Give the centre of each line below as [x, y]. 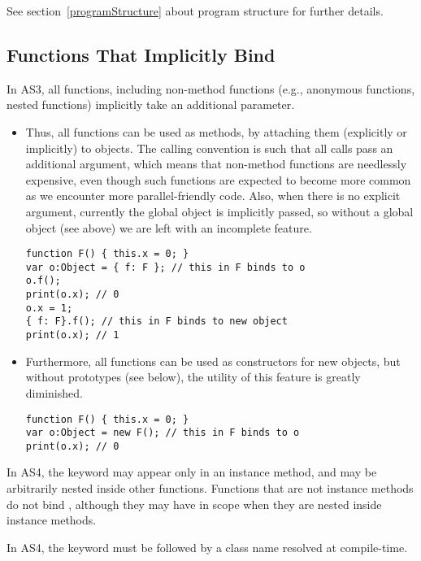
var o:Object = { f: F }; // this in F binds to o [165, 267]
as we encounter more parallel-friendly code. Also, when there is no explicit [213, 196]
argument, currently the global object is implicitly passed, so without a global [219, 211]
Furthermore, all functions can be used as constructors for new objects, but [213, 361]
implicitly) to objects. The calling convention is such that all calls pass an [209, 148]
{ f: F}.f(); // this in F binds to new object [156, 322]
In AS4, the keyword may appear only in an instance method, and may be [192, 472]
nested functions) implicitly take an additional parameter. [151, 104]
